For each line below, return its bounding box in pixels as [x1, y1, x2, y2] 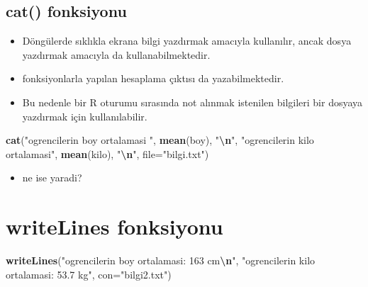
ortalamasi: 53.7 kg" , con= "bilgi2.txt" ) [6, 266, 172, 281]
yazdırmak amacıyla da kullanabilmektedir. [22, 47, 211, 62]
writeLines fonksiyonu [6, 212, 223, 241]
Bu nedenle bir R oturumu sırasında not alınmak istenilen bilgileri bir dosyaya [22, 94, 363, 109]
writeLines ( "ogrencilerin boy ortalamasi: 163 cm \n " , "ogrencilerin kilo [6, 253, 316, 268]
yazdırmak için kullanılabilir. [22, 108, 147, 123]
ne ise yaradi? [22, 170, 82, 185]
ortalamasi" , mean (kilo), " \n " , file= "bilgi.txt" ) [6, 146, 209, 161]
